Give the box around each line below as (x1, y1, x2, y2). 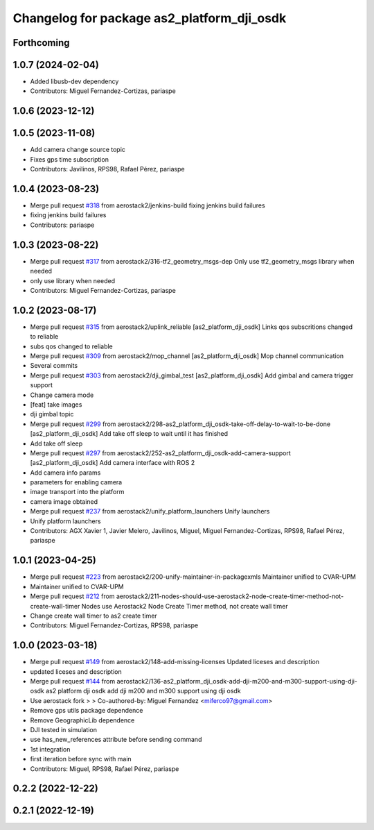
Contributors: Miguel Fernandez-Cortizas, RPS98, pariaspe (30, 621, 199, 629)
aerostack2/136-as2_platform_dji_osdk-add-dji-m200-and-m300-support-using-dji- (116, 677, 358, 685)
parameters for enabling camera (30, 478, 123, 486)
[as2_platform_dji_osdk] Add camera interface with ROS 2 (30, 459, 195, 467)
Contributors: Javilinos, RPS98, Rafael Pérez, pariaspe (30, 165, 185, 173)
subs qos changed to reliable (30, 342, 114, 350)
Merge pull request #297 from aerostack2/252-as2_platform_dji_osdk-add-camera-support (30, 448, 291, 457)
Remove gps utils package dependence (30, 706, 143, 715)
